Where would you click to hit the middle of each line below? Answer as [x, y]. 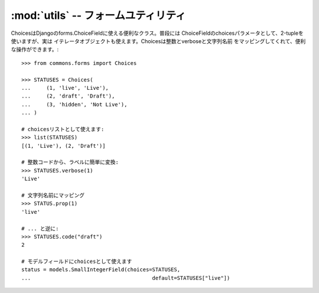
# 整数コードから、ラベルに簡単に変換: [70, 162]
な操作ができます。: [35, 50]
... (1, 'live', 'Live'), [65, 88]
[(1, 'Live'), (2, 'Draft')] [64, 146]
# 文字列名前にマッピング [53, 195]
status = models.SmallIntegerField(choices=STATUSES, [101, 270]
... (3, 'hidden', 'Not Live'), [74, 104]
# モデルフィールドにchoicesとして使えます [77, 262]
